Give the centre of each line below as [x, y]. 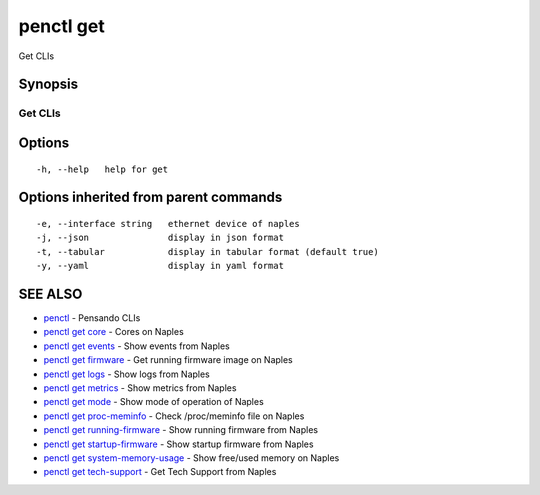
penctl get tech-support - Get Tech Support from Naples [160, 472]
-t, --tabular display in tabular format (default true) [207, 251]
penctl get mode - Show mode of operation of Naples [153, 402]
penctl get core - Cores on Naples [113, 332]
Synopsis [48, 84]
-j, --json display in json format [160, 238]
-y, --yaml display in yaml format [160, 266]
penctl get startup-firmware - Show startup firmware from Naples [178, 444]
